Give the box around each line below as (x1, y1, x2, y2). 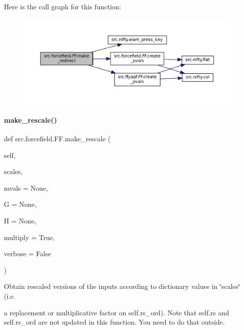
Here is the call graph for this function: (4, 1, 121, 11)
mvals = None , (4, 182, 48, 193)
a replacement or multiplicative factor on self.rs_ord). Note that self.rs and (4, 307, 229, 317)
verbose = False (4, 248, 51, 259)
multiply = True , (4, 232, 55, 242)
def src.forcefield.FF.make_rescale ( (4, 133, 111, 144)
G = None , (4, 199, 37, 209)
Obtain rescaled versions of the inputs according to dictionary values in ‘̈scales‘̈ (4, 281, 241, 291)
